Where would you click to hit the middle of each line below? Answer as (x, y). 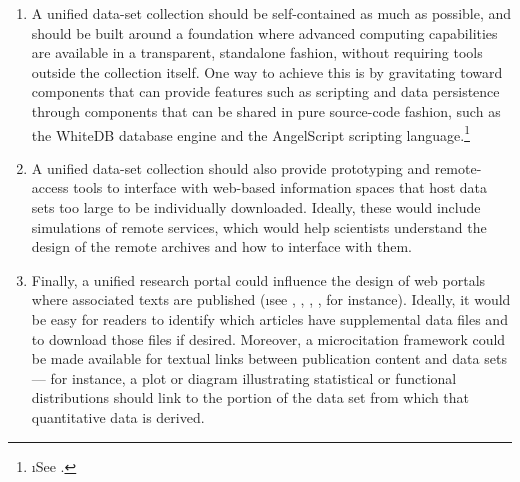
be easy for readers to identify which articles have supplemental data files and (269, 318)
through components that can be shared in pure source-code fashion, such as (266, 110)
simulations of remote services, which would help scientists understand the (259, 226)
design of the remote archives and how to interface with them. (221, 246)
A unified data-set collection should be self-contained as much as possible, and (271, 13)
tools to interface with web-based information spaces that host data (280, 187)
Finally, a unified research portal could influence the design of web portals (258, 279)
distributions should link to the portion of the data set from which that (250, 397)
